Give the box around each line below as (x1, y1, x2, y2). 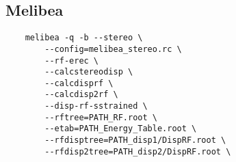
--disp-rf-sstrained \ (44, 101, 148, 111)
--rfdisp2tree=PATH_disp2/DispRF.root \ (44, 146, 231, 157)
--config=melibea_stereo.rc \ (44, 44, 182, 54)
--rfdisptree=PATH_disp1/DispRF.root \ (44, 135, 226, 146)
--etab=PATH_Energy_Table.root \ (44, 124, 197, 134)
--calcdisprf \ (44, 78, 114, 88)
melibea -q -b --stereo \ (25, 33, 143, 43)
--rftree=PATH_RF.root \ (44, 112, 157, 122)
